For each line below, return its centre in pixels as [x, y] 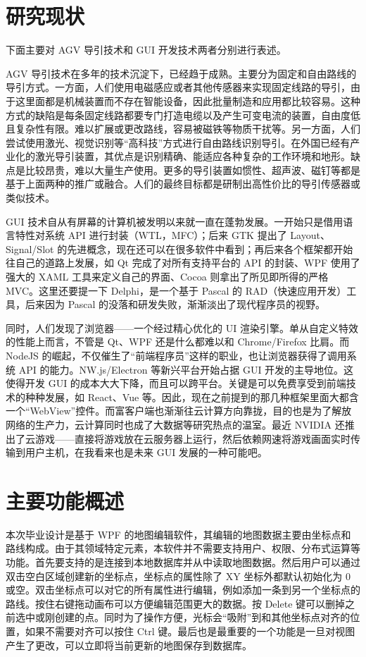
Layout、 [310, 235]
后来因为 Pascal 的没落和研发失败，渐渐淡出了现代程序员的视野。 [175, 304]
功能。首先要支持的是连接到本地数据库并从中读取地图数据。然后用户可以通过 [183, 562]
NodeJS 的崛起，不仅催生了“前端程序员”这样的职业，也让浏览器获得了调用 [176, 355]
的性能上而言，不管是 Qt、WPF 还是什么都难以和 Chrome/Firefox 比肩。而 [178, 342]
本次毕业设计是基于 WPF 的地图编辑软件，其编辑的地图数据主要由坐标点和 [178, 534]
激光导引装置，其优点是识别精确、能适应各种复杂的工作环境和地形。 [193, 156]
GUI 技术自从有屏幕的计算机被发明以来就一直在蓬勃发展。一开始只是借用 [175, 221]
